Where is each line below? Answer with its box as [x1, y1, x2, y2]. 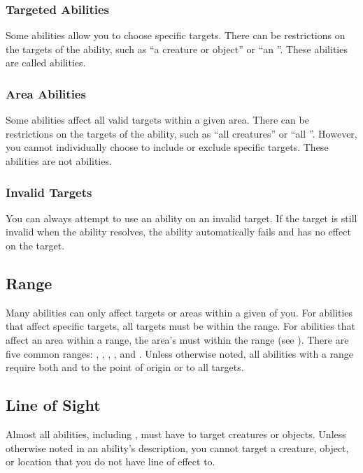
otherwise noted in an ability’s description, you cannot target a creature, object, [6, 440, 349, 455]
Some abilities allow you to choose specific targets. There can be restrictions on [6, 28, 346, 43]
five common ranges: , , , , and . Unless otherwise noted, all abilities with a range [6, 346, 354, 361]
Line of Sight [6, 394, 101, 416]
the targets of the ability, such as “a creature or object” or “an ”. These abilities [6, 41, 348, 56]
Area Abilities [6, 85, 86, 102]
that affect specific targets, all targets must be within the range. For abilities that [6, 319, 356, 333]
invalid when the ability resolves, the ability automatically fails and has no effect [6, 224, 351, 239]
